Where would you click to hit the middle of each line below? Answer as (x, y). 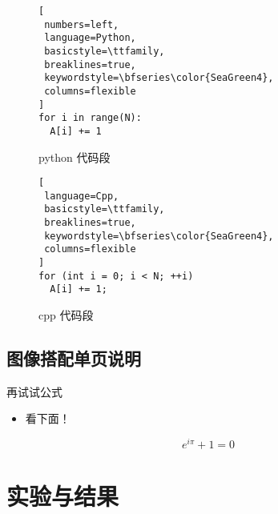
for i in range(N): (90, 118)
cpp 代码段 (66, 315)
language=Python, (90, 38)
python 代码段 (75, 157)
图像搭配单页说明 (74, 358)
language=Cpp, (82, 196)
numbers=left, (82, 24)
